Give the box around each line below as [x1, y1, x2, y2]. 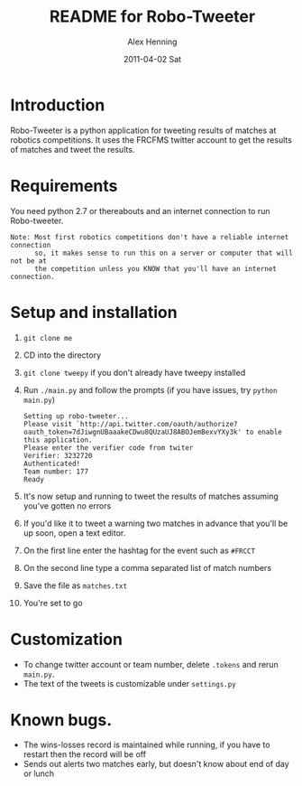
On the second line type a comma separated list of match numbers [23, 562, 272, 573]
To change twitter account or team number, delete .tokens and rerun [23, 659, 279, 669]
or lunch [23, 768, 55, 779]
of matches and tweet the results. [10, 144, 135, 154]
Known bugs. [10, 709, 113, 730]
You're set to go [23, 597, 84, 608]
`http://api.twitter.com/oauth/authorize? [76, 419, 238, 428]
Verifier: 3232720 [23, 451, 93, 460]
